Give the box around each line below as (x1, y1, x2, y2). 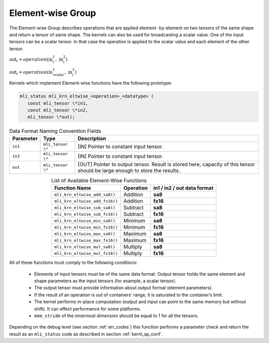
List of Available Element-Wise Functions (51, 177, 147, 184)
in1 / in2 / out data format (153, 185, 214, 192)
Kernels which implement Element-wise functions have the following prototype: (9, 80, 172, 86)
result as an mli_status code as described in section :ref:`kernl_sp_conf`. (9, 331, 163, 337)
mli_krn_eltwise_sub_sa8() (54, 205, 116, 210)
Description (77, 135, 107, 142)
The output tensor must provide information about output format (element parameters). (34, 285, 213, 291)
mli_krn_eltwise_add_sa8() (54, 192, 116, 197)
